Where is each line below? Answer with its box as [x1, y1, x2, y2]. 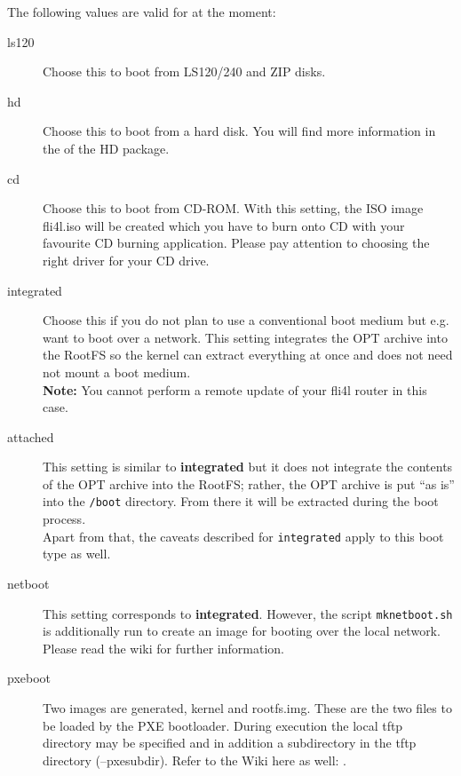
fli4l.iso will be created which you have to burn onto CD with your [43, 216, 405, 234]
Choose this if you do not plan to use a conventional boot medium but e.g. [43, 311, 449, 329]
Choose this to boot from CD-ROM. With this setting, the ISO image [43, 199, 424, 218]
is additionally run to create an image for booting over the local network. [43, 622, 441, 640]
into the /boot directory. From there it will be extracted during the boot [43, 492, 439, 511]
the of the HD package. [43, 139, 170, 157]
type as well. [43, 544, 111, 563]
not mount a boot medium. [43, 362, 191, 381]
